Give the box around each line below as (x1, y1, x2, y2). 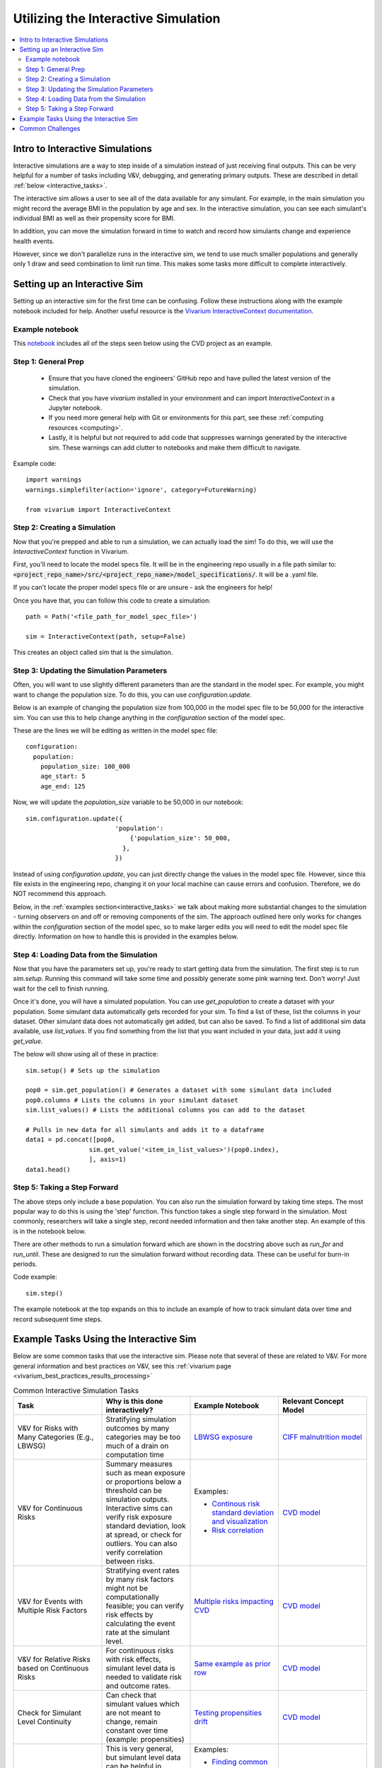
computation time (105, 1450, 164, 1460)
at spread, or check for (105, 1530, 183, 1540)
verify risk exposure (105, 1512, 173, 1522)
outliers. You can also (105, 1539, 178, 1549)
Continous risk (212, 1499, 260, 1509)
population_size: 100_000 (40, 762, 131, 771)
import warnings (25, 476, 82, 484)
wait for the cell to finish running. (13, 984, 110, 993)
